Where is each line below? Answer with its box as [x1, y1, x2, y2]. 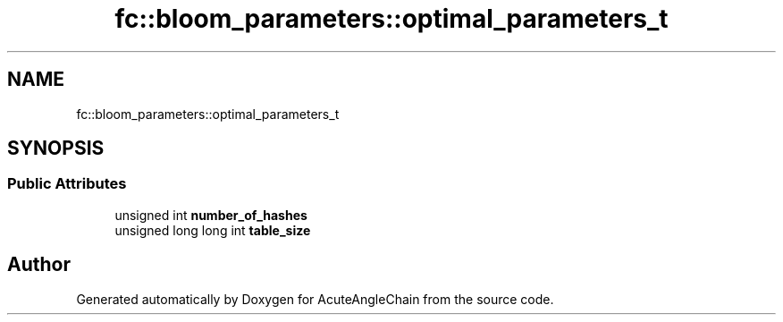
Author [7, 253, 71, 276]
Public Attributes [7, 174, 127, 193]
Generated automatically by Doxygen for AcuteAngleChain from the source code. [76, 291, 554, 307]
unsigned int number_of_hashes [114, 207, 307, 223]
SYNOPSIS [7, 137, 105, 160]
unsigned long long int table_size [114, 222, 311, 238]
